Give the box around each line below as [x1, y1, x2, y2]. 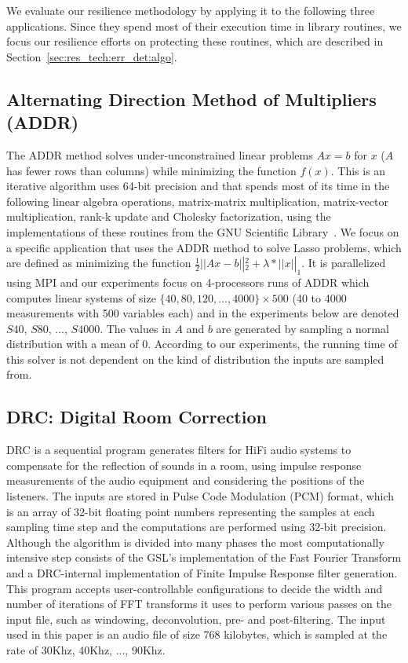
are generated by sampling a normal [216, 320, 389, 336]
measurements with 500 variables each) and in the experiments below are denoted [6, 305, 399, 321]
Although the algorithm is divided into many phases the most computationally [6, 533, 384, 550]
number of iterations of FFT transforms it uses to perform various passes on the [6, 595, 392, 612]
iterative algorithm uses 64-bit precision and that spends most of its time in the [6, 178, 390, 194]
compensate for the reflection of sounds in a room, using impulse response [6, 456, 362, 473]
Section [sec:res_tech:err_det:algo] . [6, 48, 177, 64]
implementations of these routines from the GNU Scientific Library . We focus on [6, 223, 399, 240]
